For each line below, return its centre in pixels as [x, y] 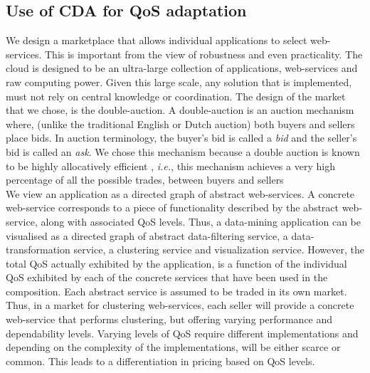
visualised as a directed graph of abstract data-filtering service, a [147, 235]
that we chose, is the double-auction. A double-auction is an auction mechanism [180, 110]
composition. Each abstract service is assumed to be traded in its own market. [176, 291]
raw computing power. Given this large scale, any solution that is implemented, [179, 82]
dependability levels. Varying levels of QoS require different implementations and [182, 333]
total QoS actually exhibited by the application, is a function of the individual [176, 263]
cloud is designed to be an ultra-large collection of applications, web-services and [182, 68]
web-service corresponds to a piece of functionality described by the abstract [173, 207]
